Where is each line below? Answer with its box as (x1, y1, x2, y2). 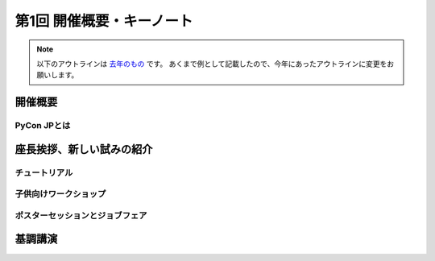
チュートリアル (14, 167, 73, 178)
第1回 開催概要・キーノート (14, 12, 193, 30)
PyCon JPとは (14, 120, 71, 131)
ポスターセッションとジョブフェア (14, 209, 147, 221)
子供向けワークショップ (14, 188, 106, 200)
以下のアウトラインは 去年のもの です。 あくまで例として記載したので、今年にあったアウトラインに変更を (36, 59, 387, 68)
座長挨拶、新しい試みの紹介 (14, 142, 153, 156)
